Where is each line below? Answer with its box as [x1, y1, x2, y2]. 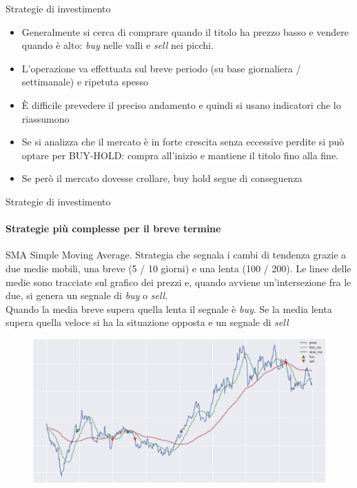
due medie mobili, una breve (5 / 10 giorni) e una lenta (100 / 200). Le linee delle [6, 261, 351, 275]
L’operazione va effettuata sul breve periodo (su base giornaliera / [21, 61, 301, 75]
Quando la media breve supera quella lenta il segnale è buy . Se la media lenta [6, 301, 332, 316]
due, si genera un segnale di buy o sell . [6, 288, 168, 303]
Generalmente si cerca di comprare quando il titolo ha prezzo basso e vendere [21, 24, 349, 39]
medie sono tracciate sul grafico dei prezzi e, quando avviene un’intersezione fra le [6, 274, 351, 289]
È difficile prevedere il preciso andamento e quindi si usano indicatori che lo [21, 97, 341, 112]
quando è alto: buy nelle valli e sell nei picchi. [21, 38, 214, 52]
